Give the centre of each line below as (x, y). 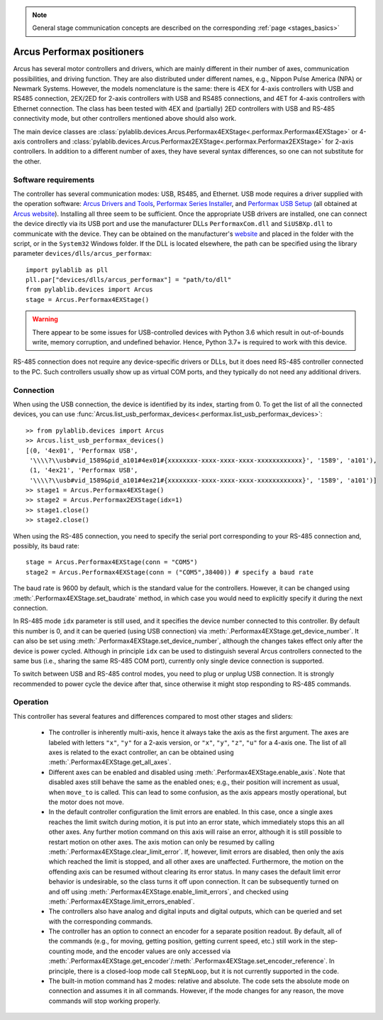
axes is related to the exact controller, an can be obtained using (141, 752)
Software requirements (54, 180)
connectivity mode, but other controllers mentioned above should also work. (125, 119)
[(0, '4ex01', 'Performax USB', (82, 450)
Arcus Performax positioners (79, 52)
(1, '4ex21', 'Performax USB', (84, 470)
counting (61, 951)
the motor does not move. (86, 802)
